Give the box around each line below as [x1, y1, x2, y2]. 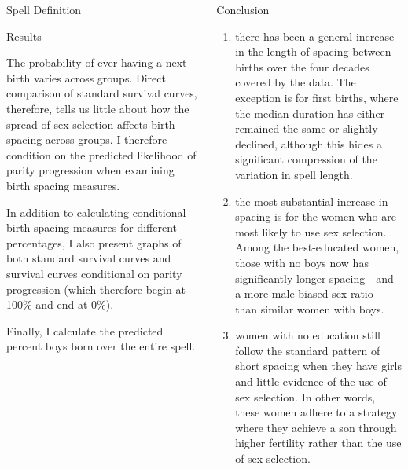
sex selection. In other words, [235, 388, 376, 405]
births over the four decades [235, 58, 369, 75]
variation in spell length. [235, 166, 353, 182]
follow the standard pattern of [235, 342, 380, 358]
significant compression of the [235, 151, 377, 167]
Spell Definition [6, 2, 82, 17]
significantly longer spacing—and [235, 269, 394, 286]
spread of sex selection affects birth [6, 115, 175, 132]
